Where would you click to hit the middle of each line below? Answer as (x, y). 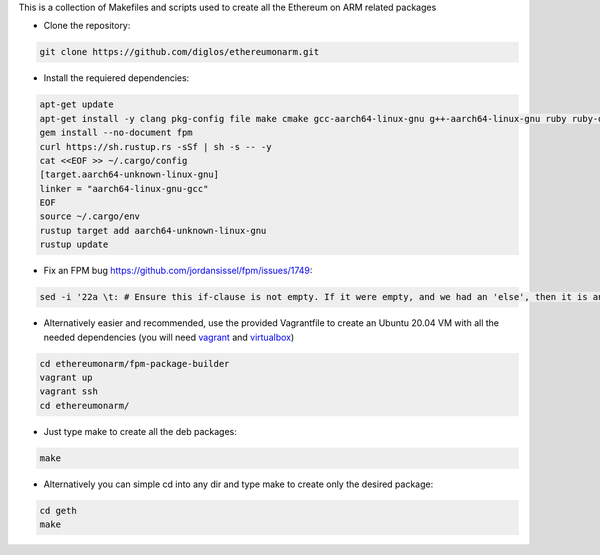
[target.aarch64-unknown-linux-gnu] (129, 174)
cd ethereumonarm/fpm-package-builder (134, 363)
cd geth (58, 510)
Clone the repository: (87, 26)
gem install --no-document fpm (116, 133)
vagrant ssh (69, 391)
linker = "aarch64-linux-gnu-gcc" (124, 188)
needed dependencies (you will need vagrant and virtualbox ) (169, 337)
